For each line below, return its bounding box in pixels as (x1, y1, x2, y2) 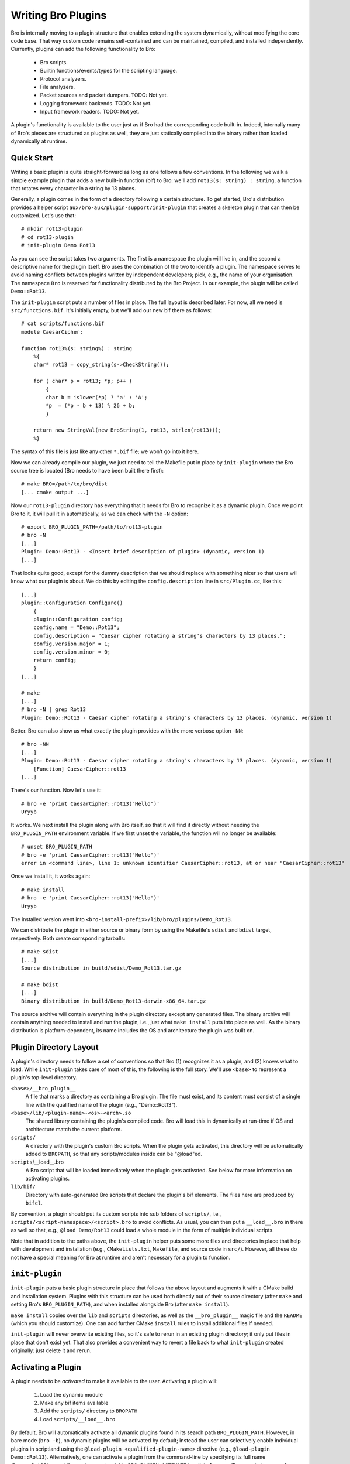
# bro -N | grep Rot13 (21, 706, 86, 713)
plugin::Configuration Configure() (21, 600, 123, 606)
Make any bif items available (40, 1399, 109, 1406)
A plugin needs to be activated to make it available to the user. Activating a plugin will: (11, 1378, 218, 1385)
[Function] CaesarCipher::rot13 (33, 765, 126, 772)
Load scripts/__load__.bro (40, 1415, 116, 1422)
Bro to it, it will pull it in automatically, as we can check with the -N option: (11, 510, 188, 517)
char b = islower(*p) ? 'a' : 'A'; (46, 394, 148, 401)
